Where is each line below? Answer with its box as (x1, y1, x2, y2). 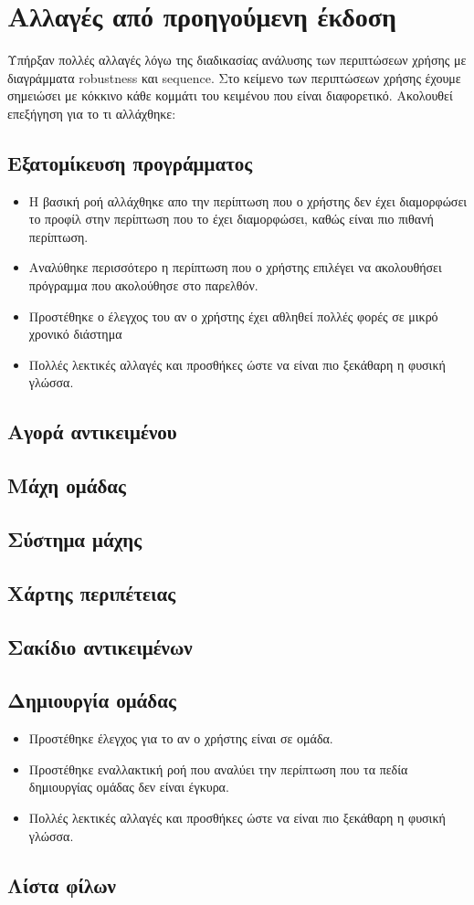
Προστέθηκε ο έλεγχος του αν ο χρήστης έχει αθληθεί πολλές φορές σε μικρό (28, 306, 438, 325)
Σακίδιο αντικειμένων (7, 632, 193, 660)
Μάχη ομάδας (7, 471, 126, 500)
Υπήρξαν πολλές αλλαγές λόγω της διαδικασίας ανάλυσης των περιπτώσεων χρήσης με (7, 50, 467, 69)
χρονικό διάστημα (28, 324, 122, 343)
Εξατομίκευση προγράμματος (7, 148, 253, 176)
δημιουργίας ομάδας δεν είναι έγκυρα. (28, 777, 229, 796)
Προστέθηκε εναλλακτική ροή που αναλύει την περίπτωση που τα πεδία (28, 759, 408, 778)
